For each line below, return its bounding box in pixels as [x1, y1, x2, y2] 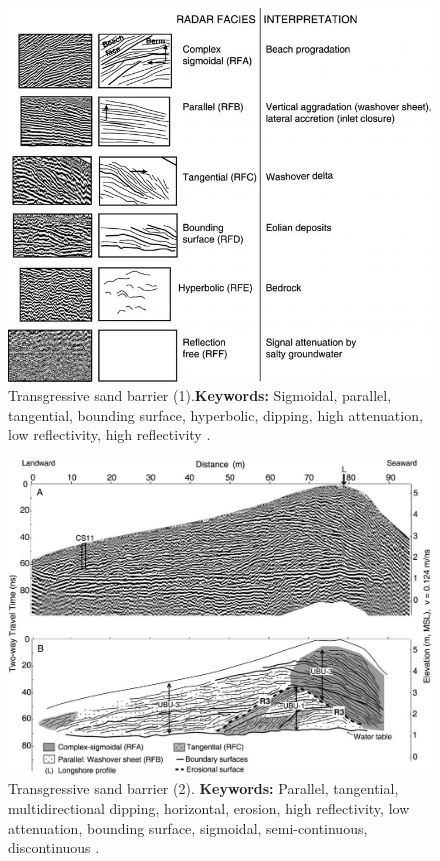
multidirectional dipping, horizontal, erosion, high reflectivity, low [8, 798, 410, 819]
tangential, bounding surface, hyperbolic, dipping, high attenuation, [8, 404, 423, 425]
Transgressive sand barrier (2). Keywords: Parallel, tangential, [8, 778, 399, 799]
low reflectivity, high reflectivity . [8, 424, 211, 445]
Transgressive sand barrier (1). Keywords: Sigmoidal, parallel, [8, 385, 392, 406]
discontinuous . [8, 837, 100, 858]
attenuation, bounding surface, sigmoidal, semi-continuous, [8, 817, 368, 838]
